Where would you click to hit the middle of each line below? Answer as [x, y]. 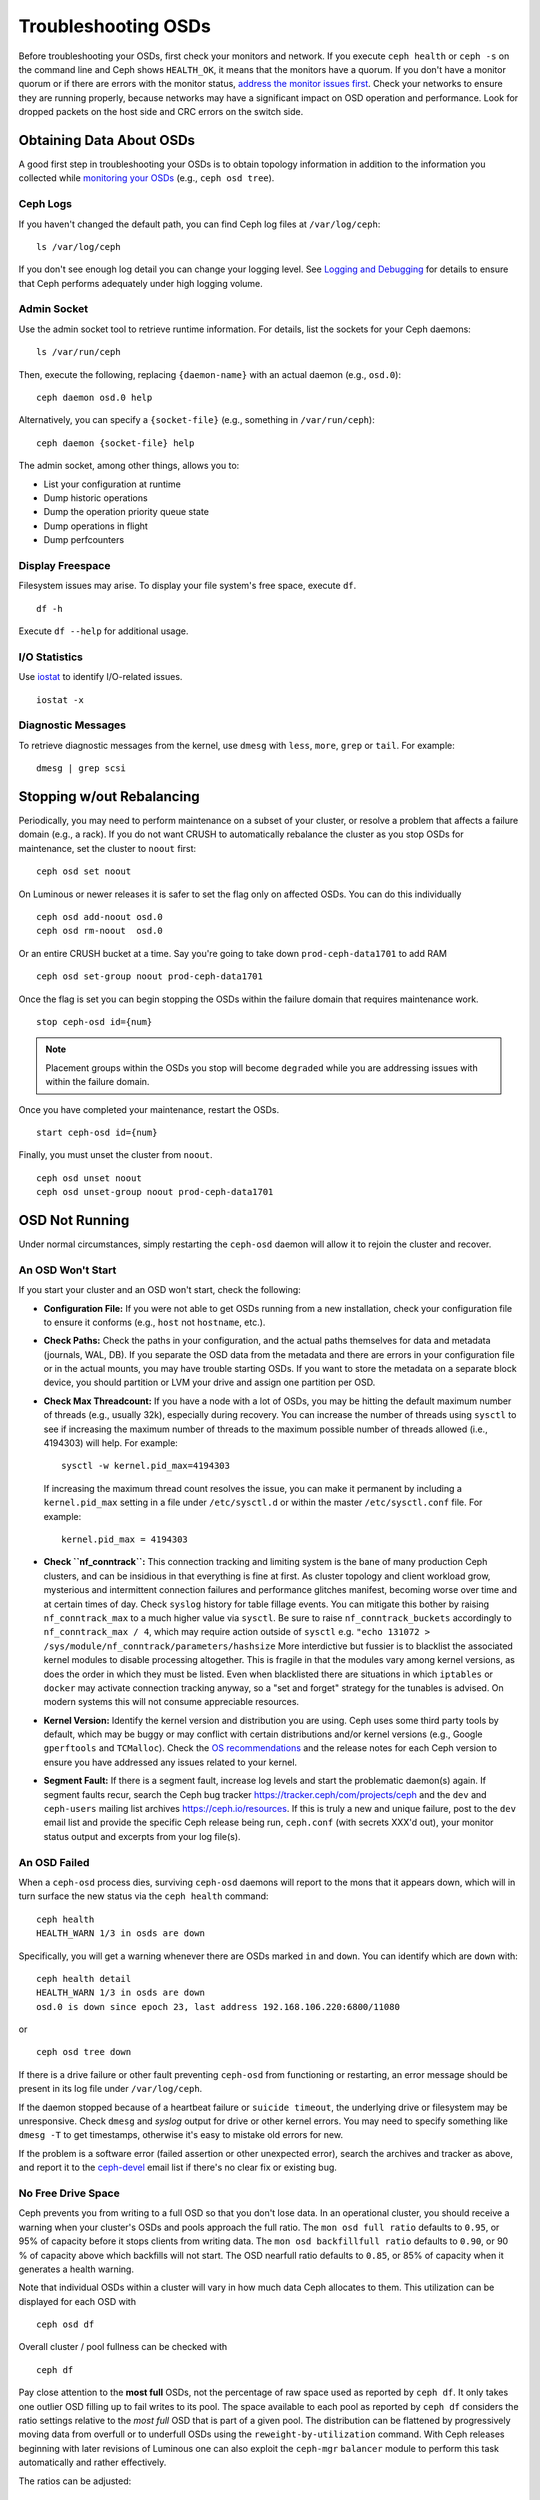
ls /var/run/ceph [78, 352]
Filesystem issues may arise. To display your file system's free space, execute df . [187, 586]
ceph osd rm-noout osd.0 [100, 931]
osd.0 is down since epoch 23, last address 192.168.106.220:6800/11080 [218, 2006]
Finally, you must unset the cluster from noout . [115, 1155]
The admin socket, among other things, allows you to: [129, 466]
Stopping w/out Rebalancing [109, 796]
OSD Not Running [74, 1220]
